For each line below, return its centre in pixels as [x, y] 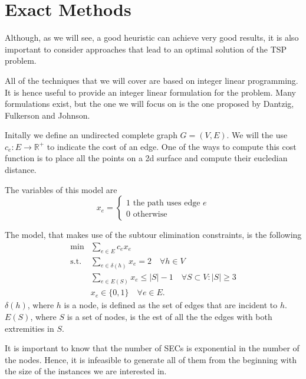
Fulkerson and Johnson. [47, 115]
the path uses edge [167, 203]
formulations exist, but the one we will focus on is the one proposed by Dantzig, [149, 104]
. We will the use [257, 135]
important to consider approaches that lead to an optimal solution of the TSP [146, 49]
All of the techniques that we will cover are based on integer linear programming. [152, 80]
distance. [21, 170]
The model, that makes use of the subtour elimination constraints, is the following [153, 235]
